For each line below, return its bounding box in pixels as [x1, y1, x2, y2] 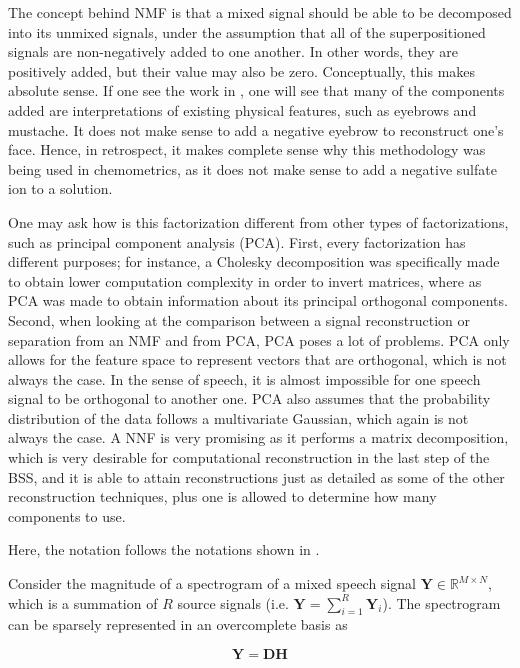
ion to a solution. [8, 178, 113, 199]
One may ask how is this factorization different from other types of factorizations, [8, 211, 509, 232]
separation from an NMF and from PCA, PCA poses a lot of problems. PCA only [8, 329, 510, 350]
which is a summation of [8, 592, 158, 613]
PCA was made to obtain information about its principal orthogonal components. [8, 290, 508, 311]
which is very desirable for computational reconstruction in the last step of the [8, 447, 490, 468]
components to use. [8, 505, 126, 526]
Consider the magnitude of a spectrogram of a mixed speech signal [8, 573, 416, 594]
